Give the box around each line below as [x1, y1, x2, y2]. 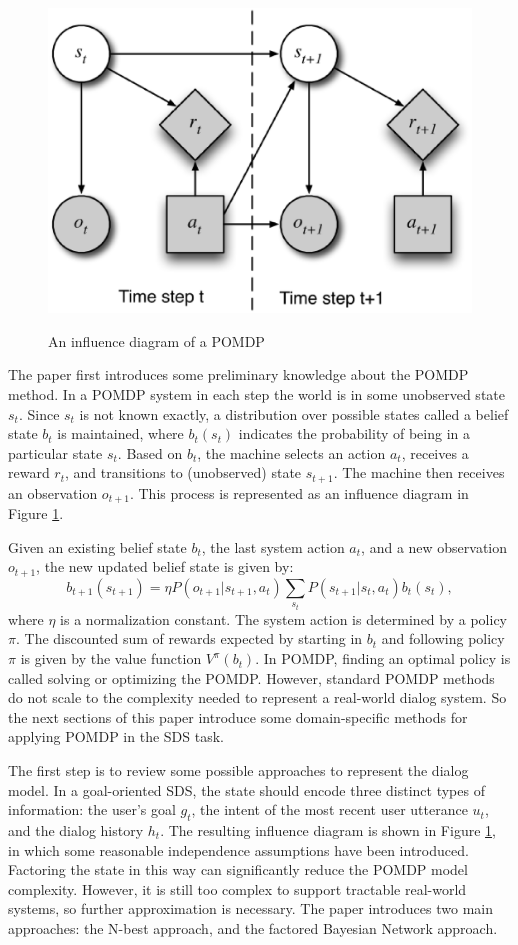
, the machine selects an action [197, 442, 386, 463]
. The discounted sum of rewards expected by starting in [15, 628, 363, 649]
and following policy [381, 628, 505, 649]
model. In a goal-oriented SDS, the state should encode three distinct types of [8, 779, 485, 800]
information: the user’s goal [8, 799, 176, 820]
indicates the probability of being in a [238, 423, 471, 444]
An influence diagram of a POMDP [48, 330, 265, 351]
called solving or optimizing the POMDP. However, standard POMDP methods [8, 667, 495, 688]
